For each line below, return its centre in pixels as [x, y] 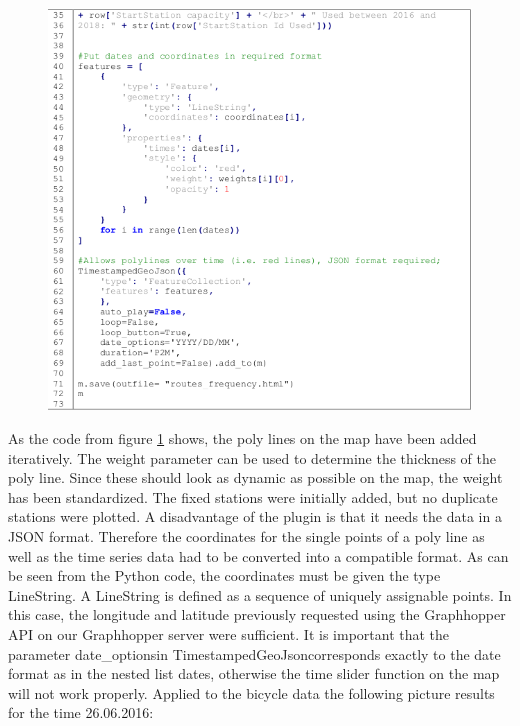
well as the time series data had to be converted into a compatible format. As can [258, 555]
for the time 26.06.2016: [81, 712]
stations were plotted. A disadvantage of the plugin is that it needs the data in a [255, 516]
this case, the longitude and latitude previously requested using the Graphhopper [257, 614]
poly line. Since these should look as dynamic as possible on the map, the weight [255, 477]
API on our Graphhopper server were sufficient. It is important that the [229, 634]
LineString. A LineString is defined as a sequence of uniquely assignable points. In [260, 594]
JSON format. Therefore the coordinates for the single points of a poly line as [246, 536]
